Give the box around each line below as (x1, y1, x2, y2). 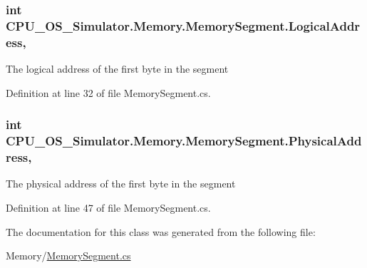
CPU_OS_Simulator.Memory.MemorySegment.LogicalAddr (6, 16, 361, 34)
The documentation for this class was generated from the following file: (6, 224, 316, 239)
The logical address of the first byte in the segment (6, 61, 229, 76)
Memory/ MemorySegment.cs (6, 248, 131, 263)
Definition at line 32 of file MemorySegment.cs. (6, 85, 211, 100)
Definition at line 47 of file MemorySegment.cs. (6, 200, 211, 215)
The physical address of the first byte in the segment (6, 176, 236, 191)
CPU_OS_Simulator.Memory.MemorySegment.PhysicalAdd (6, 132, 362, 150)
